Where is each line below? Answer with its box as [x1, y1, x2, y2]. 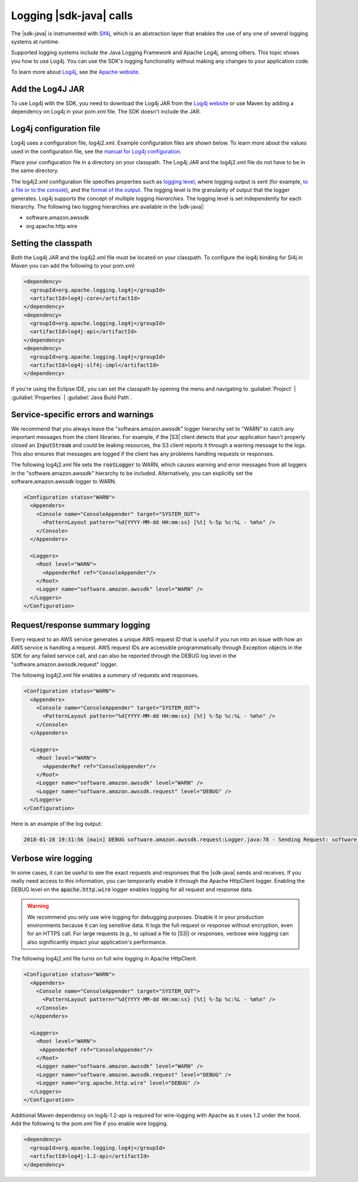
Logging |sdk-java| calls [11, 9, 134, 22]
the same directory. [11, 167, 59, 174]
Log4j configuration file [11, 124, 101, 134]
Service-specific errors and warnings [11, 409, 154, 419]
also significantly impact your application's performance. [27, 938, 167, 945]
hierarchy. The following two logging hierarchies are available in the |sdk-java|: [11, 203, 205, 210]
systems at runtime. [11, 38, 60, 45]
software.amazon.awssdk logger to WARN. [11, 478, 116, 485]
